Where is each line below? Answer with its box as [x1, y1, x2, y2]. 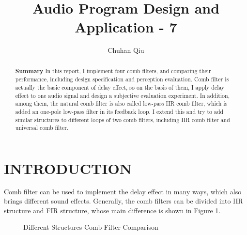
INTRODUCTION [4, 158, 132, 178]
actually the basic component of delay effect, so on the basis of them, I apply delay [15, 83, 225, 92]
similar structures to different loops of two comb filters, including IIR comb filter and [15, 115, 230, 124]
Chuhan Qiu [108, 45, 144, 55]
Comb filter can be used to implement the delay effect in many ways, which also [4, 186, 242, 196]
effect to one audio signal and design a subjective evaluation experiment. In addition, [15, 91, 230, 99]
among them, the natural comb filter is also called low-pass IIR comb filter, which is [15, 99, 228, 108]
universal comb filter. [15, 124, 69, 132]
